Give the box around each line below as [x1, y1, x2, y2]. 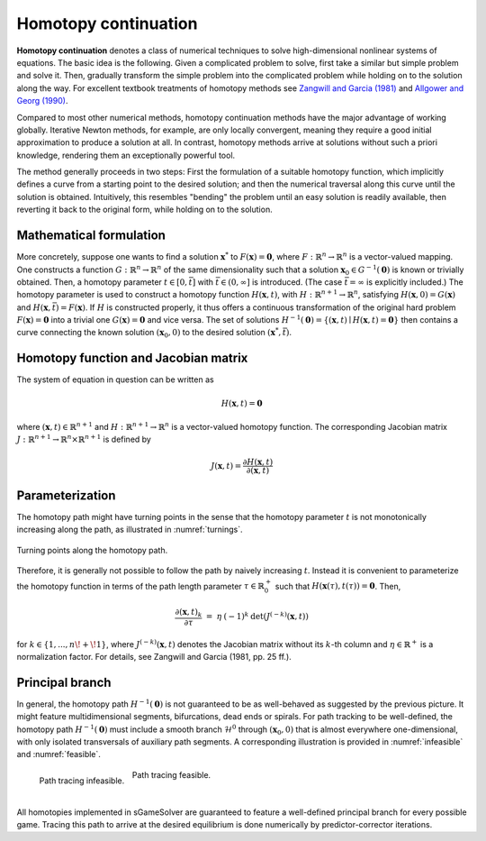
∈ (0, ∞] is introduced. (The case [220, 276, 343, 288]
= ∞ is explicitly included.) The [349, 276, 463, 288]
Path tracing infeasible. [39, 775, 125, 786]
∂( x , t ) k [175, 607, 202, 619]
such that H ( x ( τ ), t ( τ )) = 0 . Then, [274, 580, 401, 591]
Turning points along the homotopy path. [16, 544, 168, 555]
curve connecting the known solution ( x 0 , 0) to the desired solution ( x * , [16, 325, 282, 340]
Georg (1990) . [16, 96, 68, 106]
